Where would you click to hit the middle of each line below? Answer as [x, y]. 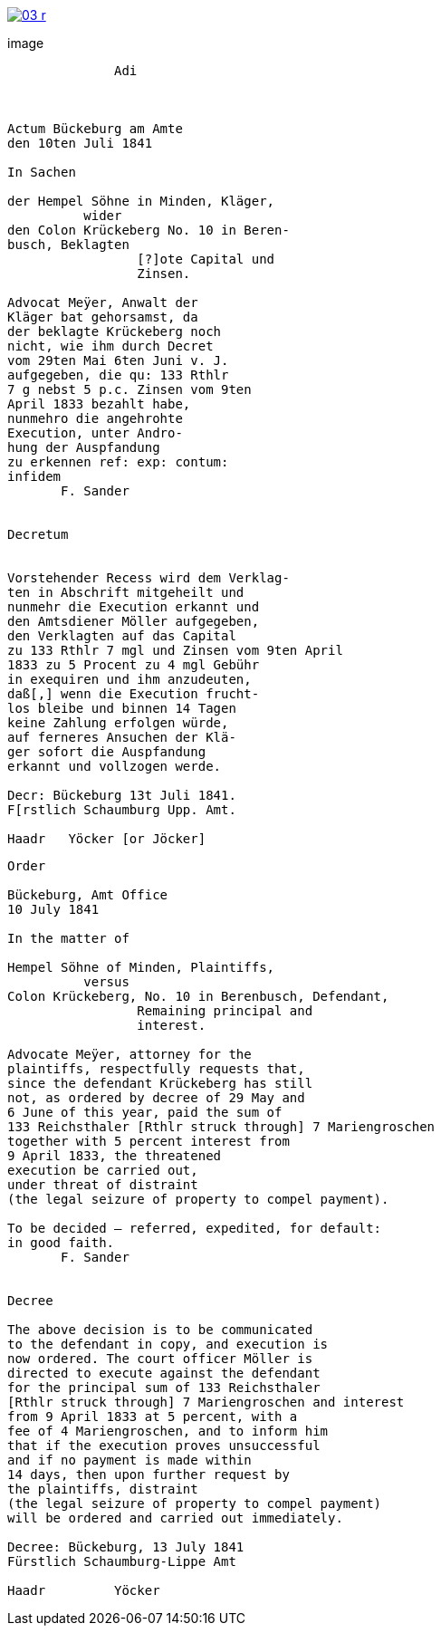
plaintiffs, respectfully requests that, [156, 1069]
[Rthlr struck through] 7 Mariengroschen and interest [206, 1402]
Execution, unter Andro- [95, 433]
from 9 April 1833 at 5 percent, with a [153, 1417]
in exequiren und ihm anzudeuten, [129, 679]
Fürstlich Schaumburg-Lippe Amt [122, 1561]
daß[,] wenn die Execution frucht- [134, 694]
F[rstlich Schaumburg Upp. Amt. [122, 810]
